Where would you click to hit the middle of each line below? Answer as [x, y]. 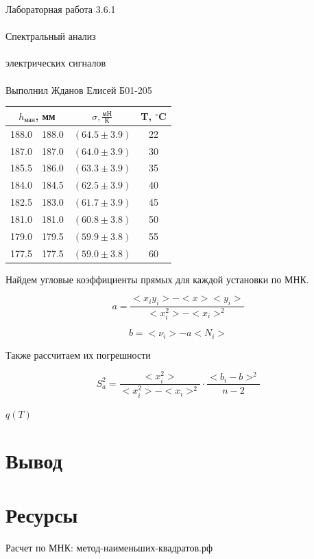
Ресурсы [42, 514]
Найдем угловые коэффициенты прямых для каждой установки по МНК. [157, 279]
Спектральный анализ [51, 36]
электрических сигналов [56, 63]
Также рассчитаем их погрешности [78, 354]
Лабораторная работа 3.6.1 [61, 9]
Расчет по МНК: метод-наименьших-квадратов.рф [109, 547]
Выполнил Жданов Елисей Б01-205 [79, 90]
